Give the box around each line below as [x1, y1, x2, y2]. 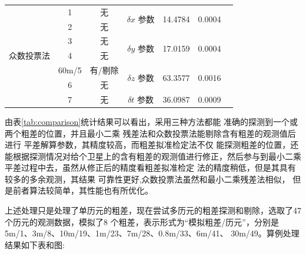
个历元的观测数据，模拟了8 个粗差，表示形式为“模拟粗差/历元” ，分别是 [5, 215, 279, 228]
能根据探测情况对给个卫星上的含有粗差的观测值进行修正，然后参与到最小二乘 [5, 150, 301, 162]
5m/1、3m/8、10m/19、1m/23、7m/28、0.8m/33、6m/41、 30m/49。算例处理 [5, 227, 300, 239]
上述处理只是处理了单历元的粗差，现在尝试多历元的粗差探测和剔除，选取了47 [5, 204, 301, 216]
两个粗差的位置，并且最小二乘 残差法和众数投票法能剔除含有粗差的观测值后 [5, 127, 296, 139]
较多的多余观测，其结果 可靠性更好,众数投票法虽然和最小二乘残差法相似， [5, 172, 290, 185]
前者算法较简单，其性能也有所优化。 [12, 184, 153, 197]
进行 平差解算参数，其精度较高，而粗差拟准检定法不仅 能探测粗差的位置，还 [5, 138, 299, 151]
